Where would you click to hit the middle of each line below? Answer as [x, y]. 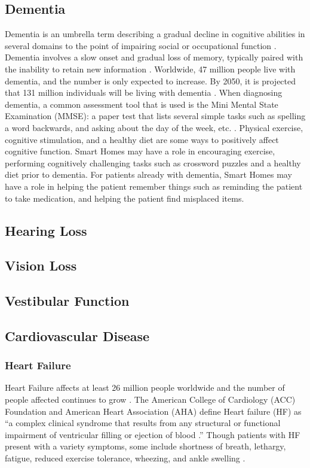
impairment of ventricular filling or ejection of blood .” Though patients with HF [153, 434]
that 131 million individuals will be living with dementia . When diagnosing [144, 92]
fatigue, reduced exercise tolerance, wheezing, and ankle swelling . [125, 458]
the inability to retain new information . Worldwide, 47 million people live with [150, 69]
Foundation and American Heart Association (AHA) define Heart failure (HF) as [153, 411]
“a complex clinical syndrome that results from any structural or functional [143, 423]
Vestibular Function [67, 301]
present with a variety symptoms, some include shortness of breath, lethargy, [145, 446]
